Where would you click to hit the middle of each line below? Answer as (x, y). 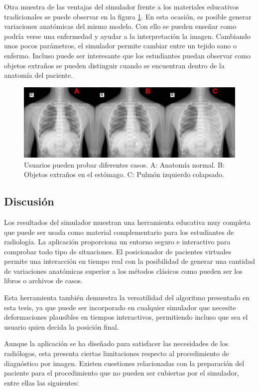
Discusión (29, 201)
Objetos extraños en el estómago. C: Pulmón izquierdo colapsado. (124, 174)
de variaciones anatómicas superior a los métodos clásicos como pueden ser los (123, 271)
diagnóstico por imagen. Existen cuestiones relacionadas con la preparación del (124, 363)
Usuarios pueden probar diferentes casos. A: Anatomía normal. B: (124, 164)
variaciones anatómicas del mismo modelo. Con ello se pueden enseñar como (120, 26)
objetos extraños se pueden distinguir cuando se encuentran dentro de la (114, 65)
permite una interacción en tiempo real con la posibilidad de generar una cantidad (129, 261)
